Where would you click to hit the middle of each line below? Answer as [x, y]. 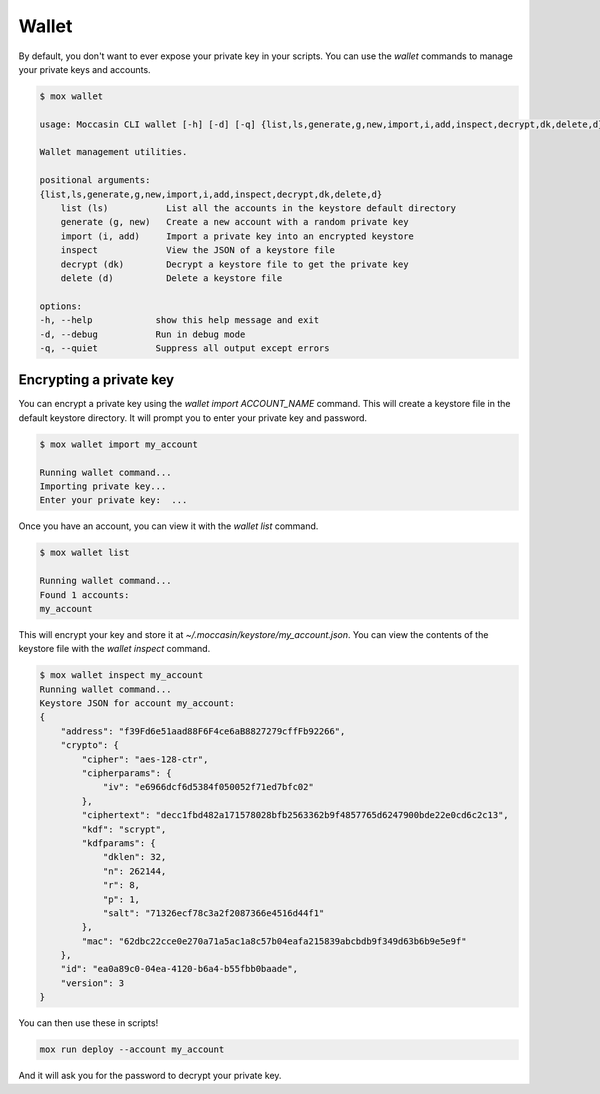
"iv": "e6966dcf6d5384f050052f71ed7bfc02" [208, 787]
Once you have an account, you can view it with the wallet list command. [168, 526]
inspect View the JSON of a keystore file [197, 250]
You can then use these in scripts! [88, 1023]
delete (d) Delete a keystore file [171, 278]
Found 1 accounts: [84, 594]
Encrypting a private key [96, 380]
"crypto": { [90, 745]
